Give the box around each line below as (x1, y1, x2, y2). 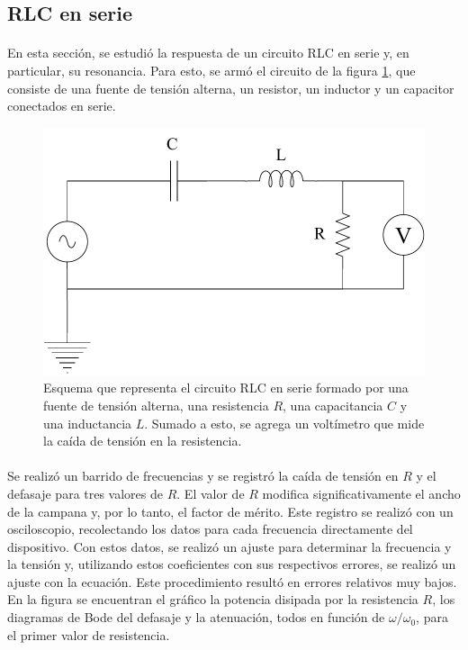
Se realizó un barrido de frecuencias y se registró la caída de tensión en (7, 466, 399, 485)
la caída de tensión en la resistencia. (43, 431, 242, 450)
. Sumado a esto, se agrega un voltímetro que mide (144, 413, 425, 432)
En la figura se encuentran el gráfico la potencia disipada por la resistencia (7, 590, 418, 609)
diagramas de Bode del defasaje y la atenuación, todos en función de (7, 608, 385, 627)
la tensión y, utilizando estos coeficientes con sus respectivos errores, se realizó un (7, 555, 456, 573)
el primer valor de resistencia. (7, 625, 170, 644)
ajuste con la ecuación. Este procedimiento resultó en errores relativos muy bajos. (7, 572, 457, 591)
